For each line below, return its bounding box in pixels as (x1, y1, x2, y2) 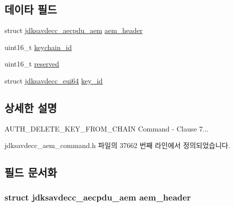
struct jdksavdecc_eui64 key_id (5, 75, 103, 85)
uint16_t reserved (5, 58, 60, 69)
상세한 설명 (5, 99, 57, 115)
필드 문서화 (5, 164, 57, 180)
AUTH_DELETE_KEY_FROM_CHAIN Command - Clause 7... (5, 123, 209, 133)
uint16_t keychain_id (5, 41, 72, 52)
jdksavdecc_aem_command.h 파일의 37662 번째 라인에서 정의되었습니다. (5, 140, 230, 150)
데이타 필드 (5, 1, 57, 17)
